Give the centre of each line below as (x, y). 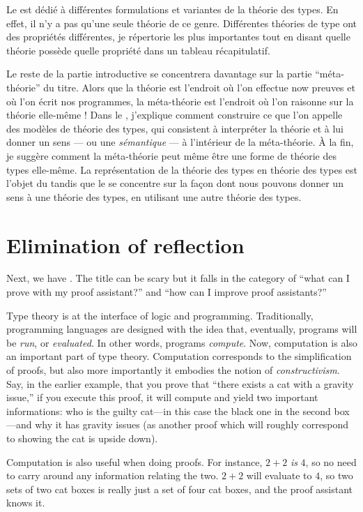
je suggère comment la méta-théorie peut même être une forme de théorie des (171, 155)
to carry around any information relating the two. (113, 475)
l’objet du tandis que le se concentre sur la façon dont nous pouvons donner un (175, 183)
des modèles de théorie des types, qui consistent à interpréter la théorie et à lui (175, 128)
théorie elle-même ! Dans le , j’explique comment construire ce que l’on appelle (175, 115)
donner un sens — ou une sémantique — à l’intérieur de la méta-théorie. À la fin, (180, 142)
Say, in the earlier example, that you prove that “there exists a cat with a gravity (180, 383)
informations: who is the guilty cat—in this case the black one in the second (169, 411)
